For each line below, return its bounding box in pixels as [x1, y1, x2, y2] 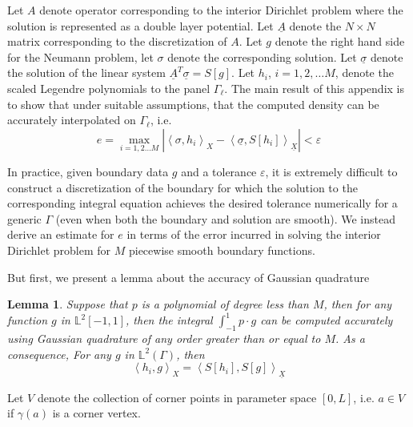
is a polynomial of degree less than [141, 296, 309, 312]
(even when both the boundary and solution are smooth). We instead [55, 210, 396, 227]
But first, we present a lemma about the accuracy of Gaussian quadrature [7, 268, 370, 285]
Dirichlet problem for [7, 241, 111, 258]
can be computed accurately [260, 312, 393, 328]
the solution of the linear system [7, 64, 166, 81]
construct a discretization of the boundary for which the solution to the [7, 179, 358, 195]
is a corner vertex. [52, 405, 141, 421]
